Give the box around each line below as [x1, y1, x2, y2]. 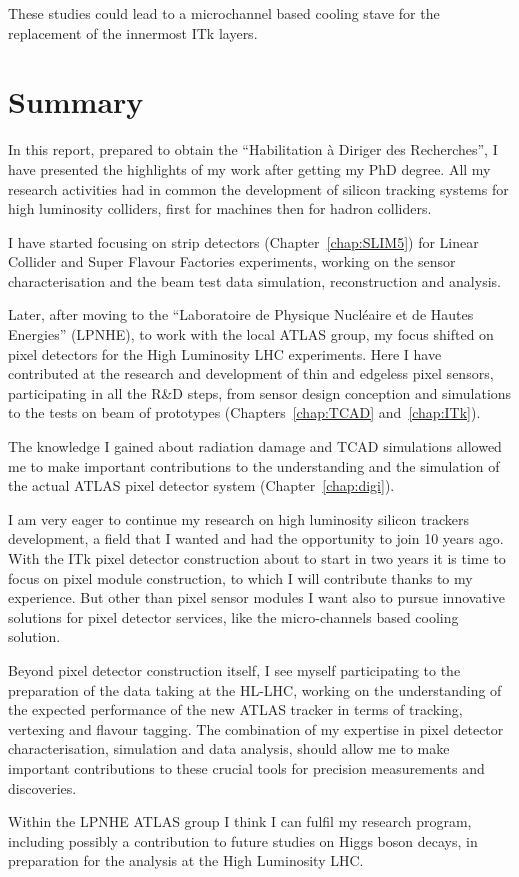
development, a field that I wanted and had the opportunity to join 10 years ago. [8, 528, 504, 549]
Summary [8, 81, 144, 122]
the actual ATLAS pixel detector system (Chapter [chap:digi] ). [8, 475, 395, 496]
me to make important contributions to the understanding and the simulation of [8, 455, 500, 476]
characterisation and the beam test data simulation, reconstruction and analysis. [8, 270, 501, 291]
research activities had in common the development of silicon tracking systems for [8, 178, 509, 199]
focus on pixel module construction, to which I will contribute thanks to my [8, 567, 473, 588]
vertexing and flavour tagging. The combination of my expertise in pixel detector [8, 718, 504, 739]
